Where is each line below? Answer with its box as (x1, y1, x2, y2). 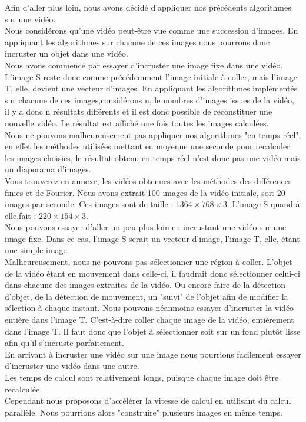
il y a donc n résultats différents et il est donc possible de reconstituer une (5, 105, 272, 117)
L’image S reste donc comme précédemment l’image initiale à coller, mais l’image (5, 70, 297, 83)
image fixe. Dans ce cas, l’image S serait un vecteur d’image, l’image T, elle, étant (5, 232, 300, 244)
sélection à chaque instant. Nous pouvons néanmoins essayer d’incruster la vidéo (5, 302, 294, 314)
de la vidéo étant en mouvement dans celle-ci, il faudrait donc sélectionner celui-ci (5, 267, 300, 279)
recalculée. (5, 382, 42, 395)
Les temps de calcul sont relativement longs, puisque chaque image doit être (5, 371, 279, 383)
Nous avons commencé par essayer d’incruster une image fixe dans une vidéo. (5, 58, 283, 71)
